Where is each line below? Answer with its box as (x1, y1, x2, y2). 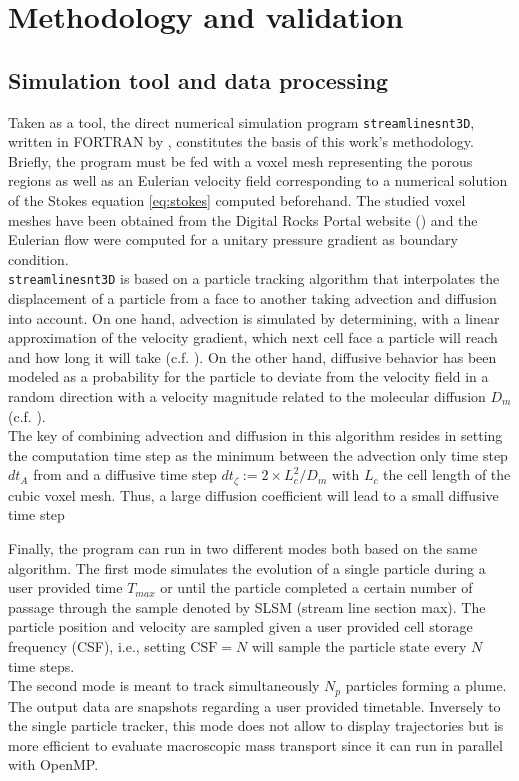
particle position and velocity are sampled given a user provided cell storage (8, 616, 473, 637)
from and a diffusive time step (33, 464, 217, 485)
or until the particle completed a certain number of (160, 577, 473, 598)
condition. (8, 248, 69, 269)
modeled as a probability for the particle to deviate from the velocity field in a (8, 366, 489, 387)
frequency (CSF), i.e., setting (8, 636, 186, 656)
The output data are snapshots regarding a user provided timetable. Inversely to (8, 695, 501, 716)
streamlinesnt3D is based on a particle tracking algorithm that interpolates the (8, 268, 500, 289)
